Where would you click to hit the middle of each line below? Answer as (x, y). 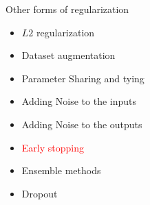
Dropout (40, 193)
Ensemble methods (61, 170)
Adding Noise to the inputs (79, 101)
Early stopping (53, 147)
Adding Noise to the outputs (82, 124)
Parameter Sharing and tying (83, 78)
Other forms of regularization (67, 9)
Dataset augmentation (68, 55)
